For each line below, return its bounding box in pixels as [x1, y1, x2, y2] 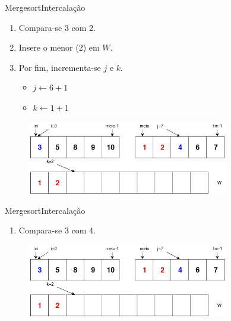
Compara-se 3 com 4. [18, 224, 96, 236]
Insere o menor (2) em [18, 41, 100, 54]
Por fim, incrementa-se [18, 61, 101, 73]
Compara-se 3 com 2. [18, 21, 96, 33]
